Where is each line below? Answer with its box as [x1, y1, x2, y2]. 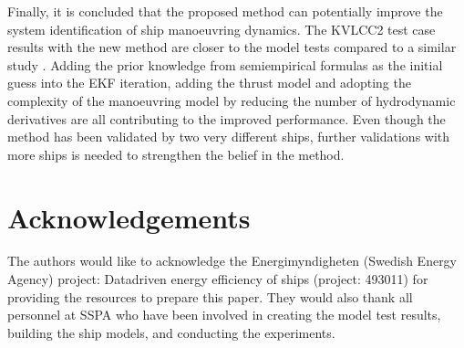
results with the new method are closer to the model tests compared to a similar [7, 37, 457, 57]
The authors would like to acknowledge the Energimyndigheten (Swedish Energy [7, 251, 458, 270]
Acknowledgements [7, 198, 251, 236]
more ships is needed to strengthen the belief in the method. [7, 144, 345, 163]
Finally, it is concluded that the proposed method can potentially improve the [7, 2, 443, 20]
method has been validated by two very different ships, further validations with [7, 127, 450, 146]
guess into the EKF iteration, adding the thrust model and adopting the [7, 73, 411, 92]
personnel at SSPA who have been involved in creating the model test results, [7, 305, 441, 324]
